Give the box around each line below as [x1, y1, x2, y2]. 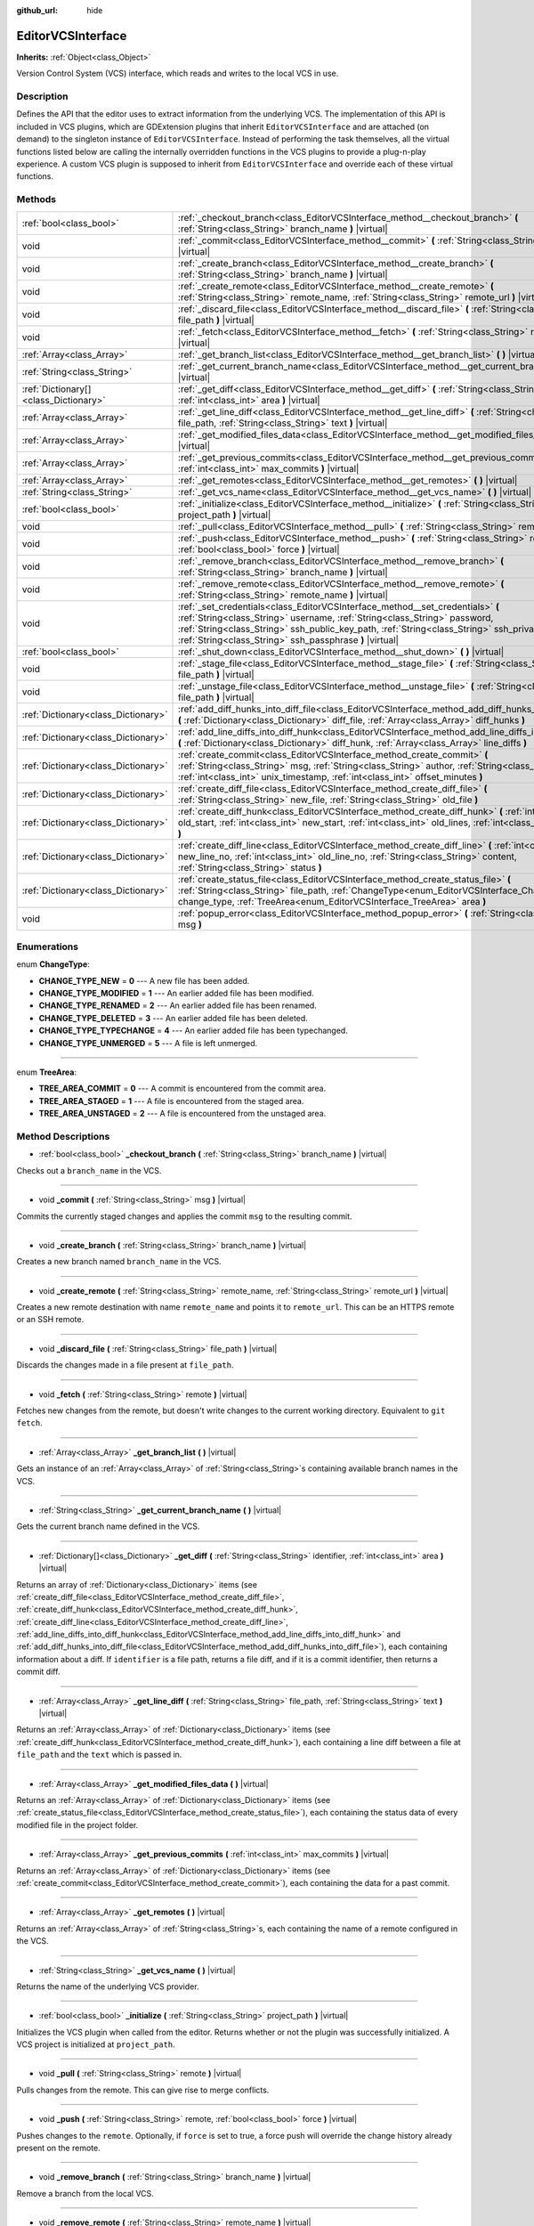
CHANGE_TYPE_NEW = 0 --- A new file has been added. [38, 975, 250, 986]
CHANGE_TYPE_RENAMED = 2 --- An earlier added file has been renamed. [38, 1000, 318, 1011]
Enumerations [16, 940, 79, 953]
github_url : [16, 5, 58, 15]
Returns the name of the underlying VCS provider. [16, 1981, 199, 1992]
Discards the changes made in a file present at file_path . [16, 1360, 234, 1370]
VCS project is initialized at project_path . [16, 2039, 175, 2050]
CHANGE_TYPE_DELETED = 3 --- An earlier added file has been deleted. [38, 1012, 309, 1023]
